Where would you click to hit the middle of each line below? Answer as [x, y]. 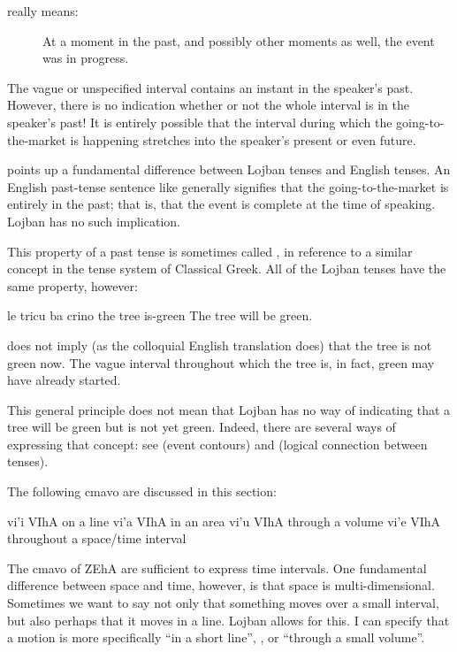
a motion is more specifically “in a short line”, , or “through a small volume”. [216, 637]
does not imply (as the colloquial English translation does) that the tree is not [220, 345]
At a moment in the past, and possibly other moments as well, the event [239, 40]
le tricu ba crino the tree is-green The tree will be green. [160, 315]
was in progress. [86, 58]
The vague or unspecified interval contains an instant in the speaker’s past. [210, 87]
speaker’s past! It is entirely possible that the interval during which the [200, 122]
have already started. [64, 380]
